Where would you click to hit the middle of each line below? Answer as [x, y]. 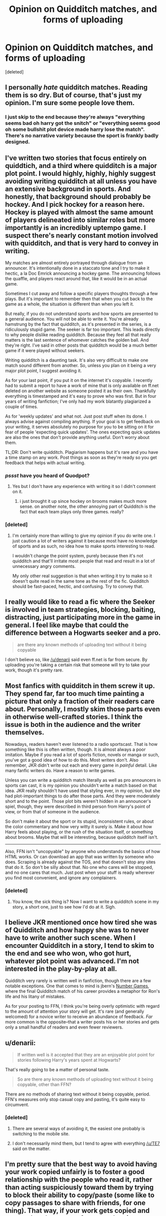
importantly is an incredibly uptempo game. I [76, 227]
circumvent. [17, 1105]
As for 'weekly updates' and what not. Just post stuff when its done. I [76, 416]
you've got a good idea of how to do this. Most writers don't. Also [72, 760]
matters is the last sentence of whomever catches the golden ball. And [77, 340]
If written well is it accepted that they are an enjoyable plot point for [86, 1055]
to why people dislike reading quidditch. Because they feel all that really [78, 335]
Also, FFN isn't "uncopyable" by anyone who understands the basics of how [83, 851]
